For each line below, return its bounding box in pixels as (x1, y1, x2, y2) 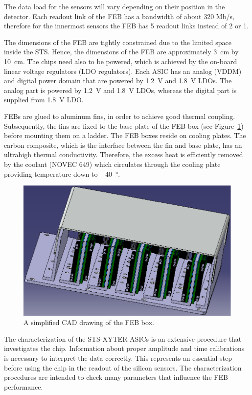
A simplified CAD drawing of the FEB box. (23, 317, 154, 327)
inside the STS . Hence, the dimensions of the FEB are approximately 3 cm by (4, 46, 239, 57)
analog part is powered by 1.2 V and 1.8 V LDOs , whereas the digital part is (4, 85, 237, 95)
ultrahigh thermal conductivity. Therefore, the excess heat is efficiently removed (4, 149, 243, 160)
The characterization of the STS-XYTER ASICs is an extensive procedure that (4, 333, 242, 344)
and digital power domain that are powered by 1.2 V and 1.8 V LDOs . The (4, 75, 232, 86)
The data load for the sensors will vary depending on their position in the (4, 1, 225, 11)
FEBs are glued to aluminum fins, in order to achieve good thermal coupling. (4, 111, 235, 121)
